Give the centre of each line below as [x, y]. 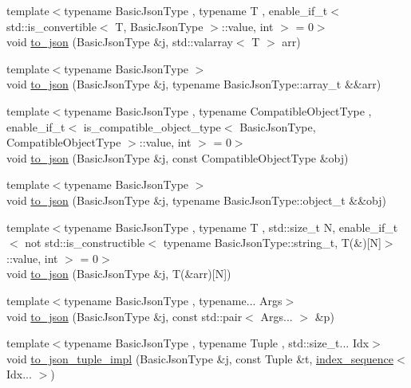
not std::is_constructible [85, 243]
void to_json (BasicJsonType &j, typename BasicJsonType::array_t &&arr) [194, 84]
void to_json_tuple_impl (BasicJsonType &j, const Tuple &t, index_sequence [200, 358]
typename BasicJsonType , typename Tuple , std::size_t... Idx [217, 343]
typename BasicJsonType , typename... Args [173, 300]
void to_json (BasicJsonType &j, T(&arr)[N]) [119, 274]
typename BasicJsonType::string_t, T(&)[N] [272, 243]
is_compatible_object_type [152, 126]
